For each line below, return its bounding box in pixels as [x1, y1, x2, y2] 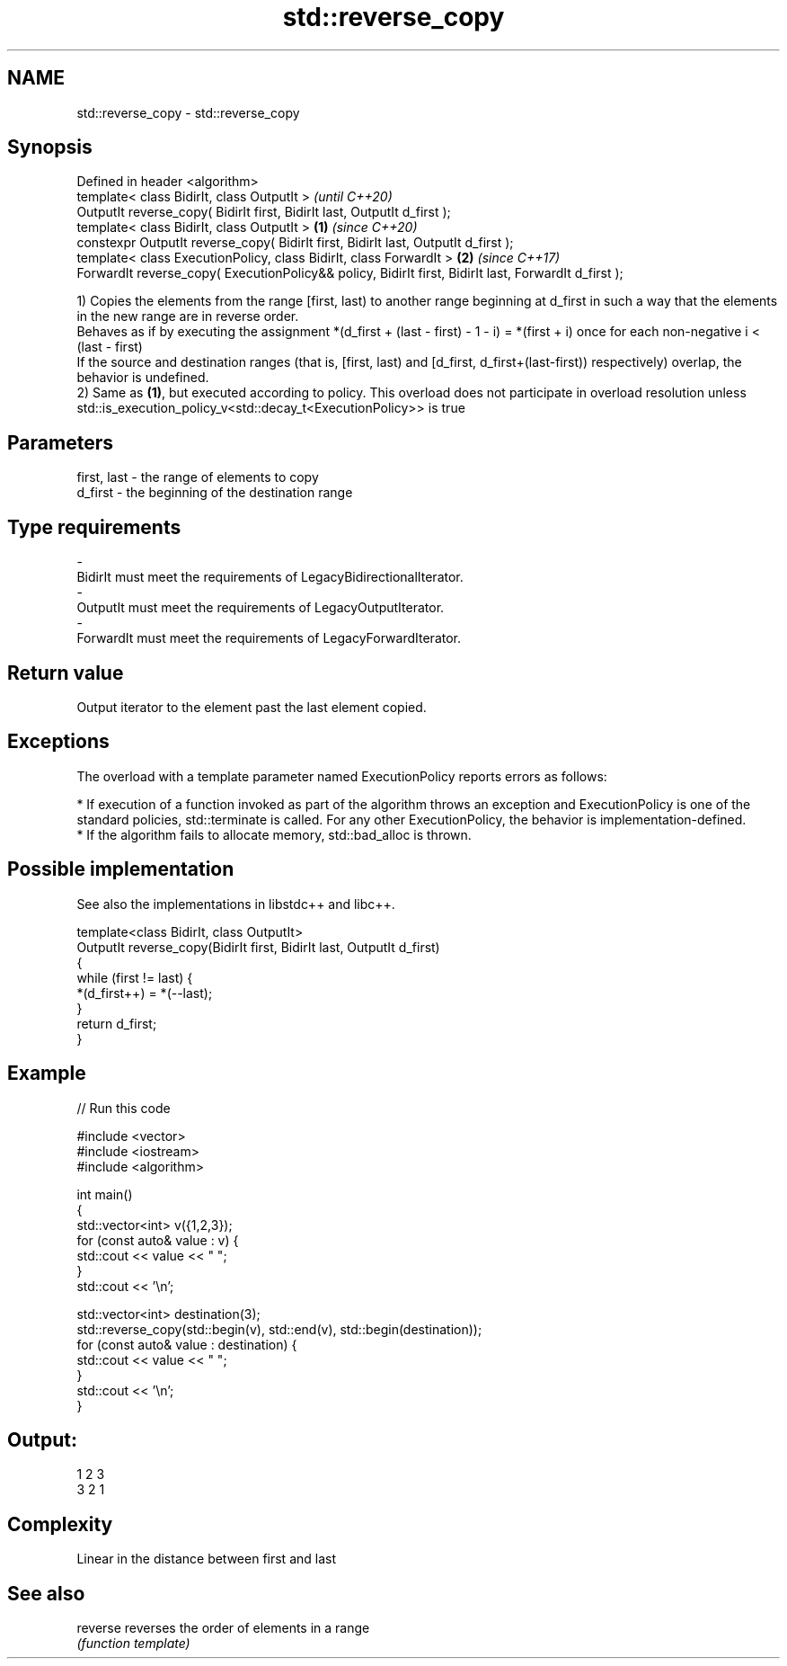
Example [7, 1062, 86, 1085]
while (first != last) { [76, 969, 193, 985]
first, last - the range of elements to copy [76, 469, 319, 486]
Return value [7, 661, 124, 684]
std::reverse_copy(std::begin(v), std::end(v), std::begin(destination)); [76, 1321, 482, 1337]
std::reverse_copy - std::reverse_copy [76, 104, 300, 120]
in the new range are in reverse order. [76, 308, 299, 325]
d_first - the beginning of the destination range [76, 485, 353, 501]
